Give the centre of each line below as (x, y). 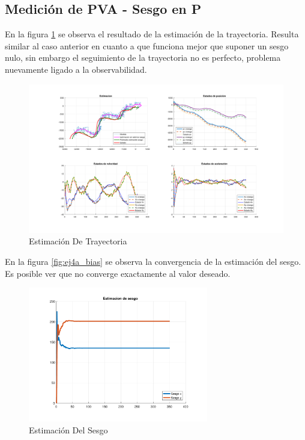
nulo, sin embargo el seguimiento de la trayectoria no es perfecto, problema (143, 57)
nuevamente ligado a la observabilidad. (76, 69)
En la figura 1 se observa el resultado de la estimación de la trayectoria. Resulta (152, 34)
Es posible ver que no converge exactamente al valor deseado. (118, 273)
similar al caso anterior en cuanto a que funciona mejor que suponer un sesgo (147, 45)
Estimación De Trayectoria (78, 241)
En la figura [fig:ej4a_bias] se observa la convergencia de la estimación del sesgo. (153, 261)
